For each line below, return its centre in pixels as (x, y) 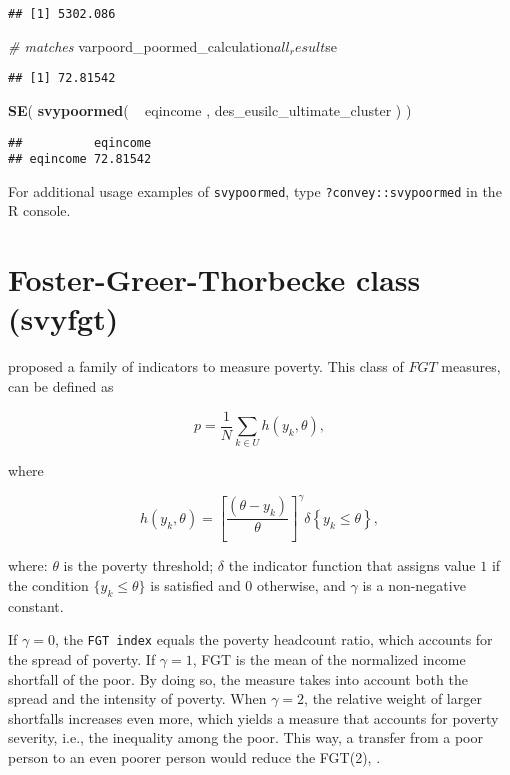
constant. (36, 605)
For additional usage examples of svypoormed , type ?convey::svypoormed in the (255, 190)
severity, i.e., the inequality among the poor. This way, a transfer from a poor (245, 737)
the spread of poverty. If (82, 658)
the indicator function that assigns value (352, 565)
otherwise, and (301, 584)
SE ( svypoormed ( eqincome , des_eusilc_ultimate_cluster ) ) (210, 109)
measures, (471, 366)
